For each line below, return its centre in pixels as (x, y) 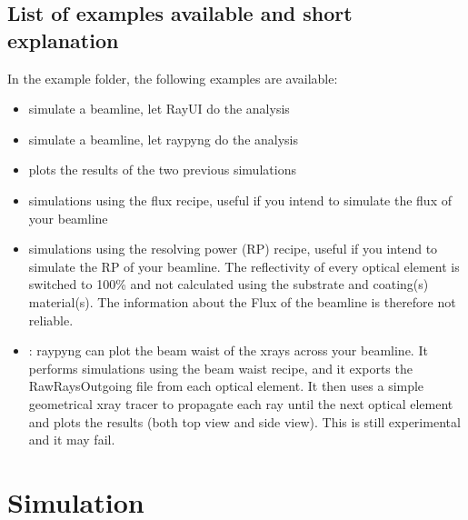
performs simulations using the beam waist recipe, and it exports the (220, 368)
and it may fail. (72, 440)
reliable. (51, 320)
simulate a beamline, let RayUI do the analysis (159, 109)
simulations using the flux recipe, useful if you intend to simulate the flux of (240, 200)
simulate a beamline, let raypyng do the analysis (164, 139)
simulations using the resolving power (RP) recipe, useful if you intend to (233, 249)
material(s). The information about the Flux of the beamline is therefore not (242, 301)
